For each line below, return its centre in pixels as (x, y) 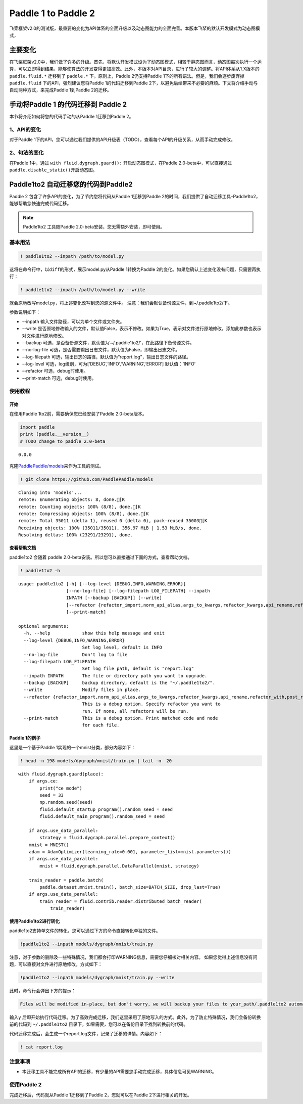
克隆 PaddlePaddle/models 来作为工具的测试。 (57, 466)
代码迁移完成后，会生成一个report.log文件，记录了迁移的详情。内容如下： (86, 1033)
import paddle (37, 427)
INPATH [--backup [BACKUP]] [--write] (114, 598)
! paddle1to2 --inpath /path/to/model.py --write (83, 290)
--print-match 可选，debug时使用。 (59, 378)
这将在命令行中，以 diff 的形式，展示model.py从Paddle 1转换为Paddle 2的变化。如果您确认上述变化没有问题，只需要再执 (135, 269)
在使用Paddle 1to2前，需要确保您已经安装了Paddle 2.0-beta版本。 (78, 413)
